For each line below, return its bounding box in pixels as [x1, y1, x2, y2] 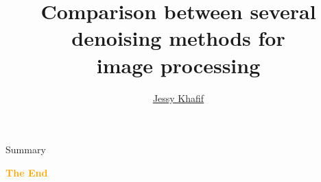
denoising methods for [71, 24, 285, 52]
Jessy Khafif [152, 90, 204, 105]
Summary [5, 142, 46, 157]
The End [5, 165, 48, 179]
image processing [96, 51, 261, 79]
